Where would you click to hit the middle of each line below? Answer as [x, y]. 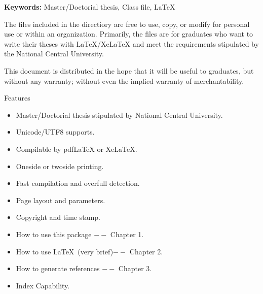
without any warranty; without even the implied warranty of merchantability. [124, 80]
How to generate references [58, 268]
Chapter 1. [127, 234]
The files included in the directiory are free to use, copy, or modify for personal [127, 24]
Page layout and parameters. [61, 200]
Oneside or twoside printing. [60, 166]
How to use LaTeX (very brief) [65, 251]
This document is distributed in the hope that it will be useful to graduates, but [129, 70]
